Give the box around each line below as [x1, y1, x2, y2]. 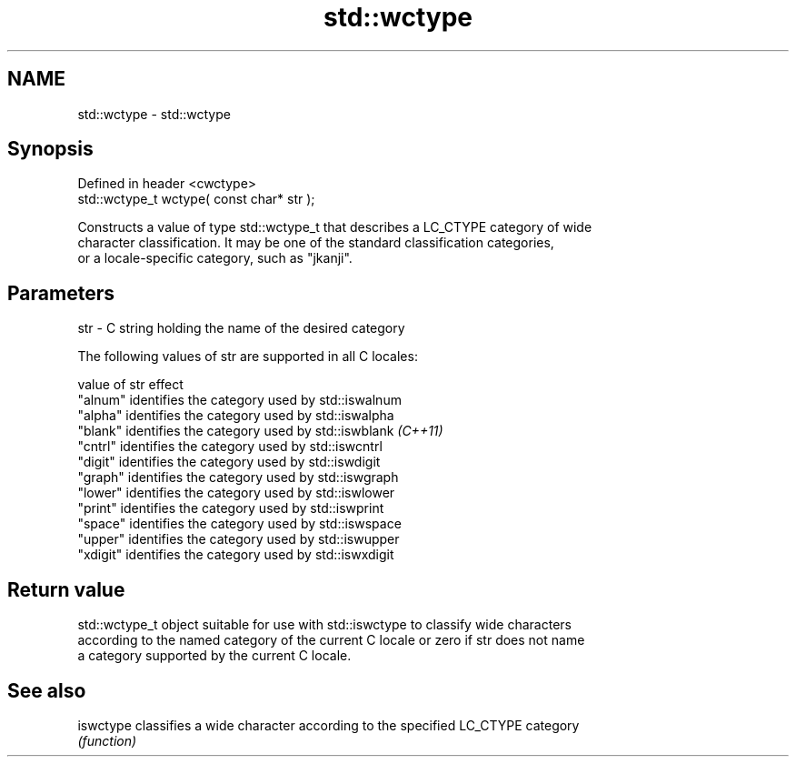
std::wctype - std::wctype [77, 106, 231, 122]
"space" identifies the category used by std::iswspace [77, 516, 402, 532]
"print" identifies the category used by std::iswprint [77, 500, 384, 517]
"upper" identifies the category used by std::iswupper [77, 531, 400, 548]
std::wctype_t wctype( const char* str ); [77, 191, 315, 207]
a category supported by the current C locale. [77, 648, 352, 664]
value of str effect [77, 377, 184, 393]
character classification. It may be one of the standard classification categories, [77, 235, 554, 251]
